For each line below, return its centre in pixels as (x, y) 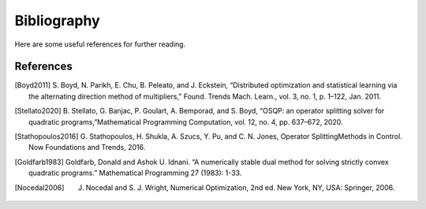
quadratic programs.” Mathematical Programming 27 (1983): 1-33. (135, 173)
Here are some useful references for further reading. (100, 44)
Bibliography (57, 21)
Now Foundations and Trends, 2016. (87, 147)
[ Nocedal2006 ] (39, 187)
